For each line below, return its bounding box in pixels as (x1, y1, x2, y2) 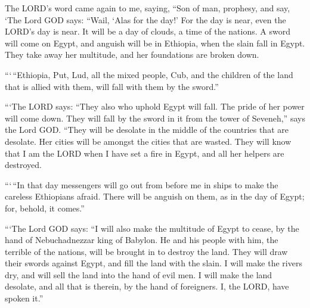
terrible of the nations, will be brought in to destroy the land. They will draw (5, 245, 288, 257)
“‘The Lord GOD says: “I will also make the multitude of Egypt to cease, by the (5, 222, 299, 234)
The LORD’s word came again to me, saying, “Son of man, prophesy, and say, (5, 2, 290, 14)
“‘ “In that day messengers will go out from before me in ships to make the (5, 178, 278, 191)
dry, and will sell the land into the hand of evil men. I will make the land (5, 268, 272, 281)
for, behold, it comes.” (5, 201, 85, 214)
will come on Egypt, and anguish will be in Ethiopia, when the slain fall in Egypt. (5, 36, 305, 49)
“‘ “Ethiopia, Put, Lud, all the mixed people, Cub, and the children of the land (5, 68, 293, 80)
